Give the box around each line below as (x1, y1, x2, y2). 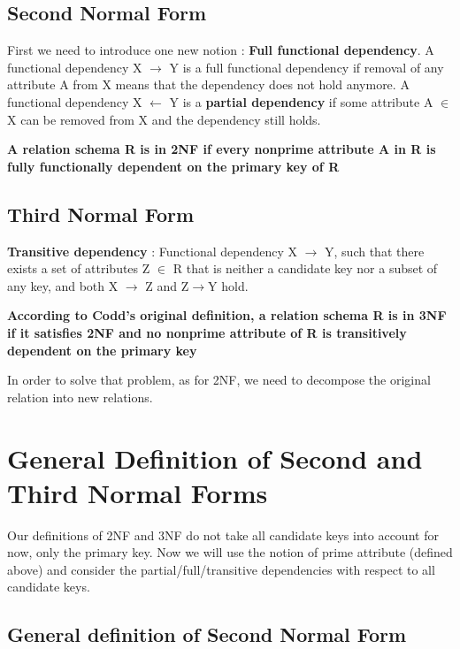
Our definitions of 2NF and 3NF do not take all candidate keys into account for (7, 525, 439, 544)
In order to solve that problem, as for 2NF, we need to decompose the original (7, 370, 431, 389)
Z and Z (145, 276, 189, 294)
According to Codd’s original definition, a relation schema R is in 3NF (7, 306, 447, 324)
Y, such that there (325, 241, 425, 260)
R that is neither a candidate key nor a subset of (172, 259, 438, 278)
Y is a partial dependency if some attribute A (169, 92, 433, 111)
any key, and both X (7, 276, 119, 294)
